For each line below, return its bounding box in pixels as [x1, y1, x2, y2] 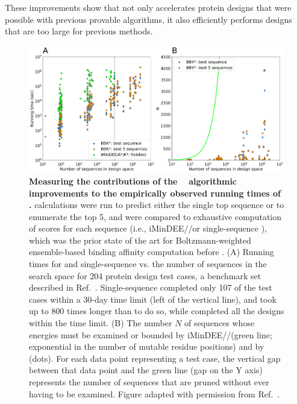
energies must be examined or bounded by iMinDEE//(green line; [29, 328, 272, 341]
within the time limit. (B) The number [29, 317, 172, 329]
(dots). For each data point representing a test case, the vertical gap [29, 352, 281, 364]
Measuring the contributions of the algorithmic [29, 174, 237, 187]
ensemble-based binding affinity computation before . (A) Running [29, 245, 274, 258]
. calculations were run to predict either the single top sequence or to [29, 198, 284, 211]
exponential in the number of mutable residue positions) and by [29, 340, 264, 353]
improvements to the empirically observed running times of [29, 186, 281, 199]
